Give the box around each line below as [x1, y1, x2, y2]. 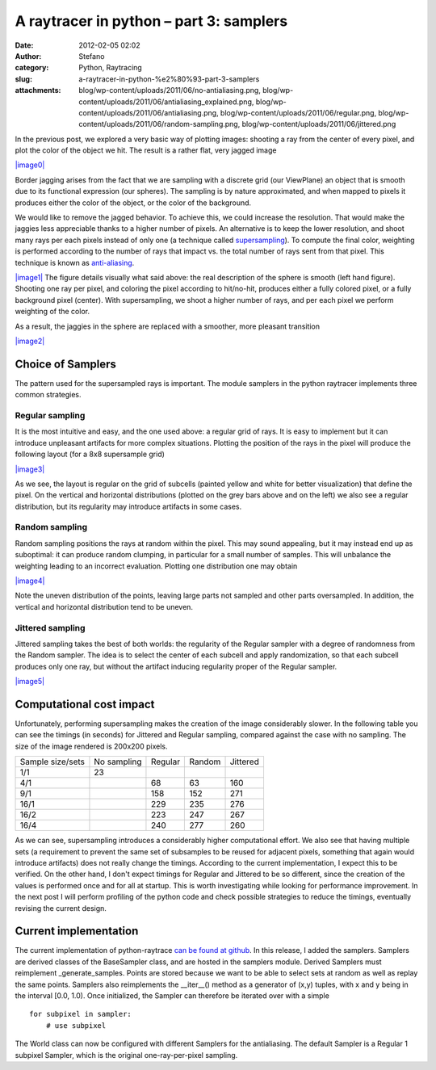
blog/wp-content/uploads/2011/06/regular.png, [220, 107, 377, 117]
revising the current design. [15, 903, 107, 913]
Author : [15, 51, 42, 61]
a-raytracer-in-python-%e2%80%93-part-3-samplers [78, 73, 260, 84]
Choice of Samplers [15, 357, 117, 371]
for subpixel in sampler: [29, 1009, 132, 1019]
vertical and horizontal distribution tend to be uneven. [15, 602, 194, 611]
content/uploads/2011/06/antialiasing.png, [78, 107, 219, 117]
